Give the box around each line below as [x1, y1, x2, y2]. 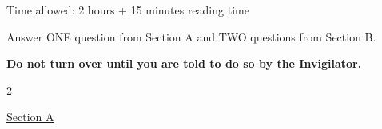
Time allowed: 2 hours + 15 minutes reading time [6, 2, 249, 18]
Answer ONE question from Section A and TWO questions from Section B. [6, 28, 376, 45]
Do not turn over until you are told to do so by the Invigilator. [6, 55, 362, 72]
